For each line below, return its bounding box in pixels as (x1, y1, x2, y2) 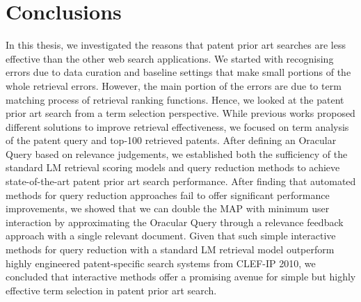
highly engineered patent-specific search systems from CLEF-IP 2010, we (6, 255, 316, 270)
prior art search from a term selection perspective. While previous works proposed (6, 106, 355, 120)
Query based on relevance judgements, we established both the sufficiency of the (6, 146, 348, 161)
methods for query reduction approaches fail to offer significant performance (6, 187, 330, 202)
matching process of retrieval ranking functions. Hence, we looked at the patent (6, 92, 344, 106)
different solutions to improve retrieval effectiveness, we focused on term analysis (6, 119, 349, 134)
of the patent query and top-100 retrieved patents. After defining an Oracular (6, 133, 337, 148)
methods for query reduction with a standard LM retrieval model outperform (6, 242, 335, 257)
